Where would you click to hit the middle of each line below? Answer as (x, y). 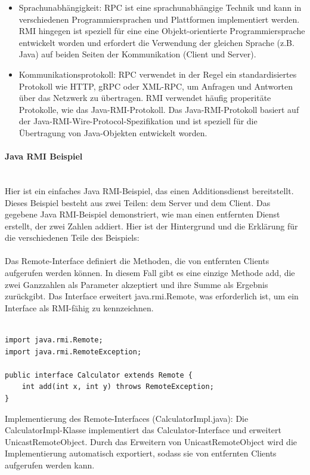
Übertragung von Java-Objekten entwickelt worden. (113, 132)
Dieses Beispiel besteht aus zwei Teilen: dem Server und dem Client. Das (138, 202)
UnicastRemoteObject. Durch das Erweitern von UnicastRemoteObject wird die (151, 441)
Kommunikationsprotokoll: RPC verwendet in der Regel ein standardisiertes (158, 74)
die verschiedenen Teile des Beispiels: (72, 237)
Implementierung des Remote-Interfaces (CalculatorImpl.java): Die (127, 418)
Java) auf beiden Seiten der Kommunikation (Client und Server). (137, 54)
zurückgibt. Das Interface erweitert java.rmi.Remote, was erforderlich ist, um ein (152, 296)
